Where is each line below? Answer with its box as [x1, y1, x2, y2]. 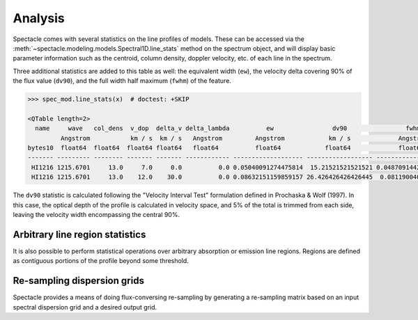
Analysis [13, 10, 65, 26]
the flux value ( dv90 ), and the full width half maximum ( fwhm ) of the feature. [13, 77, 231, 85]
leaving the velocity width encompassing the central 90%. [13, 210, 180, 218]
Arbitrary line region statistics [13, 228, 146, 240]
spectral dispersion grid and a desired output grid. [13, 303, 157, 311]
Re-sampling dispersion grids [13, 275, 144, 287]
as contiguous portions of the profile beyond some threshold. [13, 257, 189, 265]
